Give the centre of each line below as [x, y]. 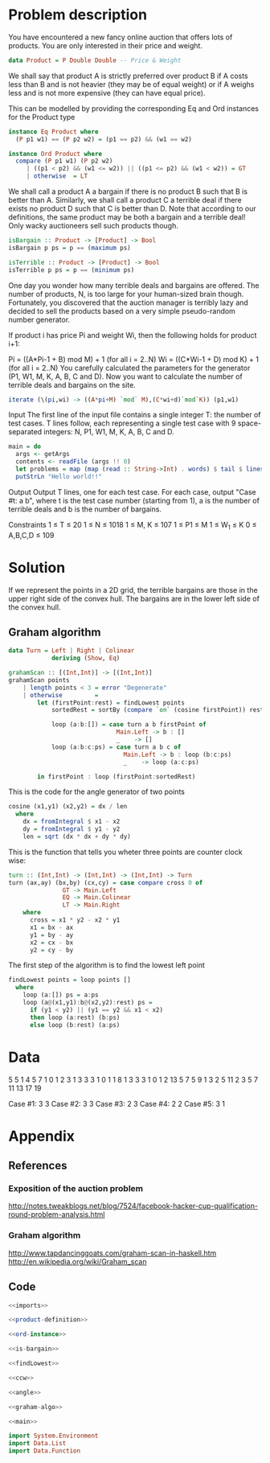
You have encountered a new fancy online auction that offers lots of [121, 37]
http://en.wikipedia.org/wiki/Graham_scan [78, 1261]
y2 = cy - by [51, 950]
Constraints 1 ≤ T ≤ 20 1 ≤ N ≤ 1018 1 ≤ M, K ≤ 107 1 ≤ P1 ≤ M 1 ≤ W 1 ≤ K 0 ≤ [133, 526]
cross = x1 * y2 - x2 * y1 [75, 920]
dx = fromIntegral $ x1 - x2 [72, 822]
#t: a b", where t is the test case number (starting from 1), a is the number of [134, 500]
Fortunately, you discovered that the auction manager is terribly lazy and [129, 302]
